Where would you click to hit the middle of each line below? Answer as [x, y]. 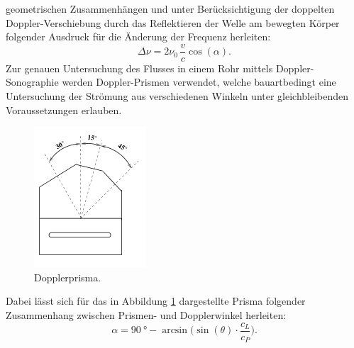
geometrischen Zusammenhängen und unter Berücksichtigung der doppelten [170, 9]
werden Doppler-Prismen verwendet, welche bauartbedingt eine [199, 82]
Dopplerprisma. [68, 277]
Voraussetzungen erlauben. [64, 110]
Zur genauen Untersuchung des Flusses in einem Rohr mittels [139, 68]
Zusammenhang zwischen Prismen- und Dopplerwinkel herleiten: [146, 315]
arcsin [175, 331]
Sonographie [32, 82]
